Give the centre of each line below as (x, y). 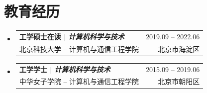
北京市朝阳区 (179, 81)
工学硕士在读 (40, 36)
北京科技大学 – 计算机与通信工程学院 (79, 48)
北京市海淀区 (179, 48)
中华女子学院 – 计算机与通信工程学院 (79, 81)
